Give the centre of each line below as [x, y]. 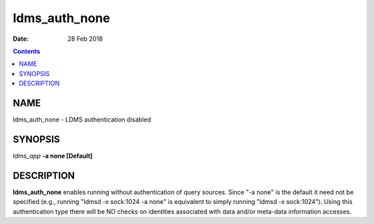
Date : [21, 39]
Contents [27, 51]
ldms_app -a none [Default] [53, 156]
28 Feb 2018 [85, 39]
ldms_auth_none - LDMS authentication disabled [82, 120]
